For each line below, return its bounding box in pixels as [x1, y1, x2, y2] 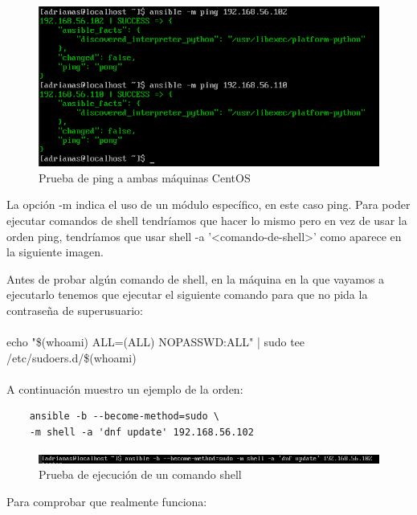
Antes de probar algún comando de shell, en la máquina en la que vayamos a [6, 270, 385, 287]
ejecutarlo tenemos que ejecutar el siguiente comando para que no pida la [6, 286, 368, 303]
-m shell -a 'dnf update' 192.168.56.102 [29, 427, 254, 439]
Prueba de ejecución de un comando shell [39, 466, 242, 483]
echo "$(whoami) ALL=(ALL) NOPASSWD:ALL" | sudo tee [6, 333, 305, 350]
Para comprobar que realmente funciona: [6, 493, 207, 509]
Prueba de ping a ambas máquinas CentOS [39, 169, 251, 186]
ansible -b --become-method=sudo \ [29, 411, 219, 423]
